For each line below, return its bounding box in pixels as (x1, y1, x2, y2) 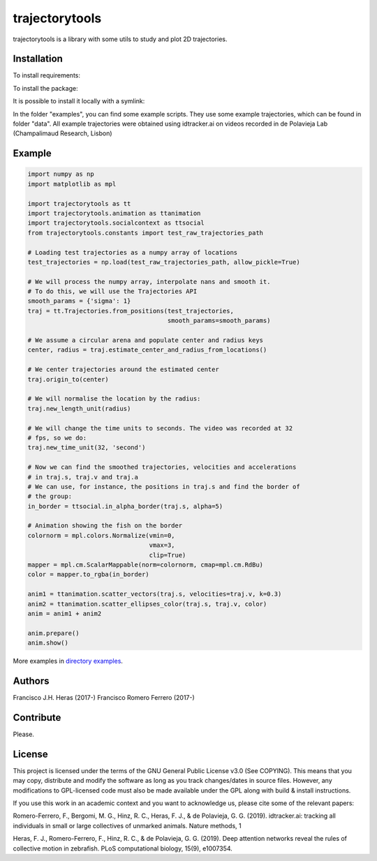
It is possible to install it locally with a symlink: (13, 97, 145, 105)
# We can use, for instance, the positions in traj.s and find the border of (27, 482, 300, 491)
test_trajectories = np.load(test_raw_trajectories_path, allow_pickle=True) (27, 258, 300, 266)
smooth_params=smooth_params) (167, 317, 271, 324)
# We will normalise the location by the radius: (27, 395, 201, 403)
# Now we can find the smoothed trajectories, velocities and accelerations (27, 463, 297, 471)
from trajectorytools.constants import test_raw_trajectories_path (27, 229, 264, 237)
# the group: (27, 493, 73, 500)
